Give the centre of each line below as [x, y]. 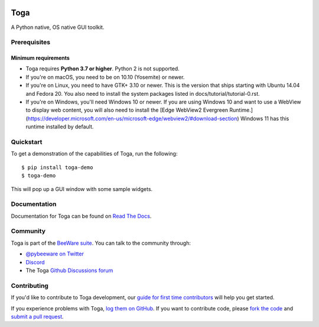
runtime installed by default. [60, 127]
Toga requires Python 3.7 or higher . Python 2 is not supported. [102, 69]
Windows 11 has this [265, 118]
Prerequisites [30, 43]
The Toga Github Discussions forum [69, 270]
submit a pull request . [38, 316]
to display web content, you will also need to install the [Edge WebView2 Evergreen [127, 110]
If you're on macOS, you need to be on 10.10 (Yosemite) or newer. [105, 77]
